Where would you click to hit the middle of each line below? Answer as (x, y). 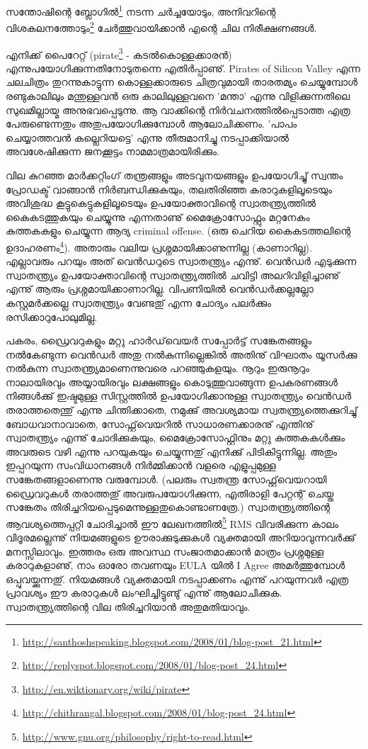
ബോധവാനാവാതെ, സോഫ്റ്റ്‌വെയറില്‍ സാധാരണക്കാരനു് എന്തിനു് (160, 423)
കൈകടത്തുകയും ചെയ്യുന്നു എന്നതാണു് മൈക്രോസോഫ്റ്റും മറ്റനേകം (158, 216)
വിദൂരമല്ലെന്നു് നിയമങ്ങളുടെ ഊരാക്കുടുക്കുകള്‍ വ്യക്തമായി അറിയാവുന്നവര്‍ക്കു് (180, 537)
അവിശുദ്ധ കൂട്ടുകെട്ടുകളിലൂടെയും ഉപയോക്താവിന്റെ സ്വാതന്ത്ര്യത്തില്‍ (161, 203)
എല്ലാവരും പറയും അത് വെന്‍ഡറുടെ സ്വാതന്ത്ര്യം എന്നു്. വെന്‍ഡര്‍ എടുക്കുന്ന (181, 261)
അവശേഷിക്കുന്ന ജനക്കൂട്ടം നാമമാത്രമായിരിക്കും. (113, 151)
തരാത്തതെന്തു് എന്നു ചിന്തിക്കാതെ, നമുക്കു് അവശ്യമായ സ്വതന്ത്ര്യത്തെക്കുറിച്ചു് (182, 410)
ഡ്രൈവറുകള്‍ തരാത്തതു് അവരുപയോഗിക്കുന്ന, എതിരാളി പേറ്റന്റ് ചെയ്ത (170, 493)
